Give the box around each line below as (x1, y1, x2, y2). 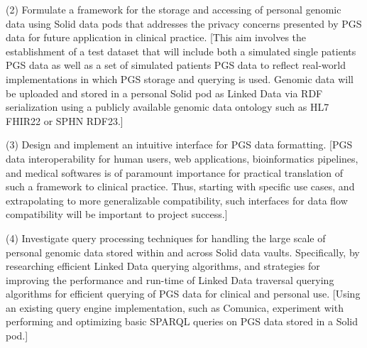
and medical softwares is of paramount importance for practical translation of (6, 165, 344, 180)
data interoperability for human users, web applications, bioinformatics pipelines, (6, 151, 358, 165)
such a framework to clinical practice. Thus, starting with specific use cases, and (6, 179, 355, 194)
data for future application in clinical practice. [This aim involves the (6, 30, 307, 45)
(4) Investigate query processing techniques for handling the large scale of (6, 230, 326, 245)
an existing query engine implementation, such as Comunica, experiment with (6, 300, 344, 315)
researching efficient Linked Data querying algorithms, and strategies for (6, 259, 320, 273)
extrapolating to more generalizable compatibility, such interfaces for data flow (6, 192, 348, 207)
